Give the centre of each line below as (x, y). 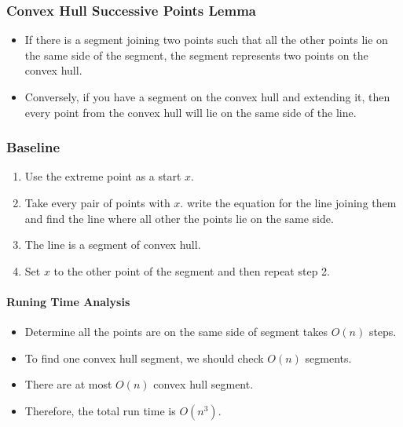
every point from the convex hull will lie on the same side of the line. (191, 112)
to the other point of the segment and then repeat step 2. (192, 270)
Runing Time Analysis (68, 301)
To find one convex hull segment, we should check (144, 358)
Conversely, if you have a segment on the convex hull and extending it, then (207, 97)
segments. (328, 358)
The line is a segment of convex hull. (113, 245)
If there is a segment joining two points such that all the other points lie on (206, 40)
